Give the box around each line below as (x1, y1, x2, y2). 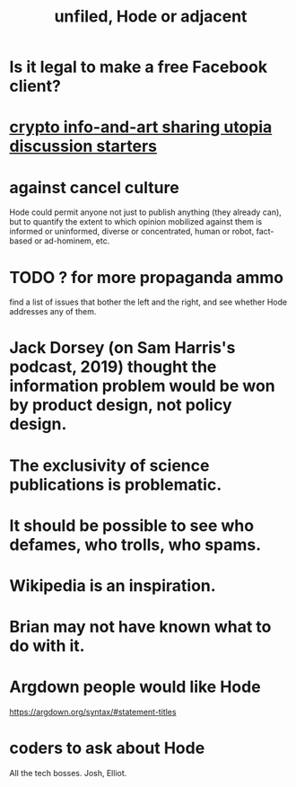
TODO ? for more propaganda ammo (9, 267, 284, 287)
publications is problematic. (9, 474, 222, 495)
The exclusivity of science (9, 455, 210, 475)
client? (9, 76, 61, 96)
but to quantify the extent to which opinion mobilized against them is (9, 217, 263, 227)
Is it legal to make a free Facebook (9, 57, 267, 77)
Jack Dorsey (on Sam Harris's (9, 338, 236, 358)
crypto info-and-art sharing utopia (9, 117, 273, 137)
